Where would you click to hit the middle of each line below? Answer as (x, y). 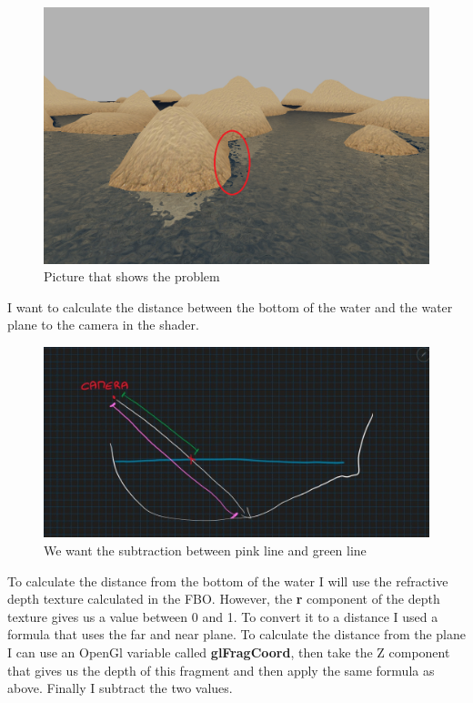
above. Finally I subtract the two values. (120, 688)
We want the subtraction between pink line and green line (205, 550)
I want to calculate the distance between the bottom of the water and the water (230, 306)
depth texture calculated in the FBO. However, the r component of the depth (224, 599)
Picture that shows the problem (132, 276)
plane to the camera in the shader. (103, 325)
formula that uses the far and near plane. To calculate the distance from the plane (236, 634)
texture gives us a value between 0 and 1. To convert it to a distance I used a (223, 616)
